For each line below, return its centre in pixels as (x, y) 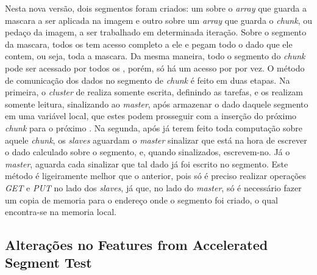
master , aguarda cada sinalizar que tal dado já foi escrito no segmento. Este (147, 163)
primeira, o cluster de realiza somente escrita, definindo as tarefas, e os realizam (154, 92)
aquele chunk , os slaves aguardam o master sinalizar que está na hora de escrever (156, 140)
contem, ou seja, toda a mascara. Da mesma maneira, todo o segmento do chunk (155, 56)
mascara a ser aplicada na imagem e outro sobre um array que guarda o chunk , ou (158, 20)
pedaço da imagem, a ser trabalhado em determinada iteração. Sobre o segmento (156, 32)
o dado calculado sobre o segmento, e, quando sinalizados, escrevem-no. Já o (148, 152)
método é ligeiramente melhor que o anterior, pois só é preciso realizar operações (156, 176)
